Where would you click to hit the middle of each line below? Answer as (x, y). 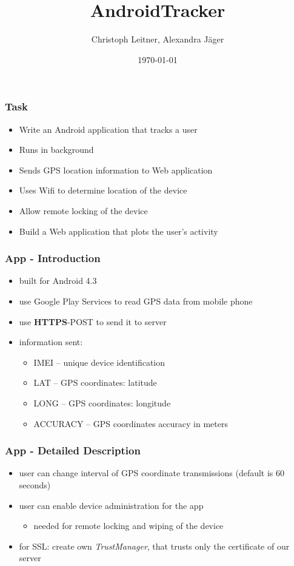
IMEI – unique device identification (99, 362)
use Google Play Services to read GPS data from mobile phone (136, 301)
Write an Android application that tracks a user (108, 129)
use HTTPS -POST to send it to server (93, 321)
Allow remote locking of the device (83, 210)
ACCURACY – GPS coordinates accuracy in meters (131, 423)
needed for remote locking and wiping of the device (129, 526)
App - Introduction (53, 258)
